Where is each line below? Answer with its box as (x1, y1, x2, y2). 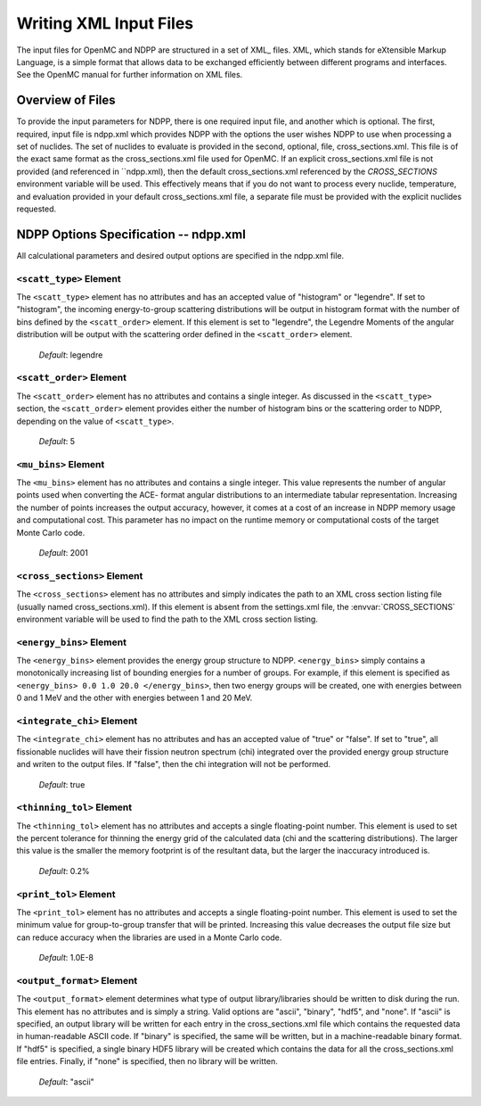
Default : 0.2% (38, 865, 90, 876)
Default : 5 (38, 435, 76, 446)
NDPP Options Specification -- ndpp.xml (16, 227, 247, 242)
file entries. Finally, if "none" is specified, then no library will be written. (16, 1056, 278, 1067)
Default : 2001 (38, 547, 88, 557)
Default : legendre (38, 349, 103, 360)
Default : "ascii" (38, 1076, 95, 1087)
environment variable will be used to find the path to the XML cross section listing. (16, 614, 318, 624)
